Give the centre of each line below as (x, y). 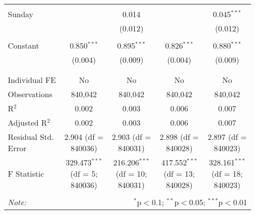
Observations (30, 94)
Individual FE (32, 80)
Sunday (21, 14)
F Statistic (26, 174)
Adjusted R (27, 122)
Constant (24, 45)
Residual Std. (31, 137)
